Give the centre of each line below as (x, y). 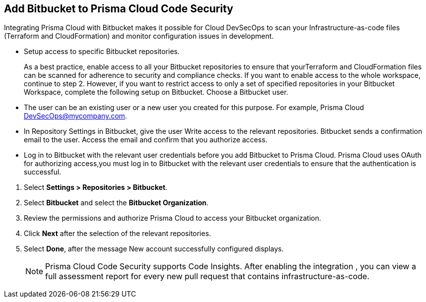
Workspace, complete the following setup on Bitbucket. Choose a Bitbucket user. (156, 92)
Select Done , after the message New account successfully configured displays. (154, 249)
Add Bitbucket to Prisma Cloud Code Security (119, 9)
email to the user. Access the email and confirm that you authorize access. (146, 140)
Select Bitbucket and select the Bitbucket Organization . (116, 203)
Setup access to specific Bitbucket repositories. (102, 52)
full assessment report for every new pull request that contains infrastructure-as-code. (207, 276)
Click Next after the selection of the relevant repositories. (118, 234)
